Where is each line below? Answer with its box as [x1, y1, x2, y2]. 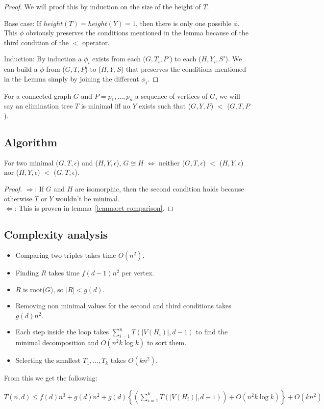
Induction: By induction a [4, 54, 82, 64]
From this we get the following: [4, 373, 98, 383]
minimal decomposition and [15, 337, 99, 348]
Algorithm [4, 134, 57, 149]
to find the [196, 327, 228, 337]
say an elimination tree [4, 101, 73, 111]
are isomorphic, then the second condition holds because [75, 183, 244, 193]
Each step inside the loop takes [15, 327, 109, 337]
